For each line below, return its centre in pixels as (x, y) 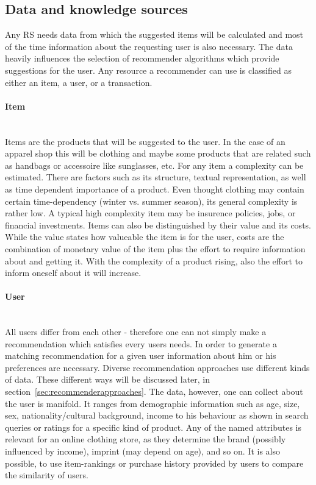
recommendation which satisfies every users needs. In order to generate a (141, 343)
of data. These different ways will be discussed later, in (108, 379)
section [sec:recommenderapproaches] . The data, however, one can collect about (154, 391)
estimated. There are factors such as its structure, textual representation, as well (156, 177)
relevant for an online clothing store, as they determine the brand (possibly (145, 439)
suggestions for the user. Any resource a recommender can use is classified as (148, 70)
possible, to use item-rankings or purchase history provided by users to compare (154, 463)
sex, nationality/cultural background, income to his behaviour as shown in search (157, 415)
